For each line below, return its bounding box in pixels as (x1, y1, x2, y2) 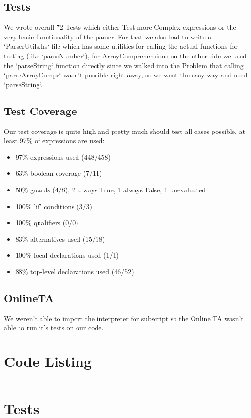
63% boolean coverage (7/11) (15, 168, 102, 178)
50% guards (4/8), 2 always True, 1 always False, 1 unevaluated (15, 184, 206, 194)
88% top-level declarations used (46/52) (15, 266, 134, 276)
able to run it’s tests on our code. (4, 323, 104, 333)
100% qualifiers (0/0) (15, 217, 78, 228)
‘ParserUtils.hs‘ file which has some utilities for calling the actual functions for (4, 41, 238, 51)
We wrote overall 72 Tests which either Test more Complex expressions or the (4, 22, 236, 32)
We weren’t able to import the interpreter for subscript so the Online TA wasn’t (4, 313, 244, 323)
